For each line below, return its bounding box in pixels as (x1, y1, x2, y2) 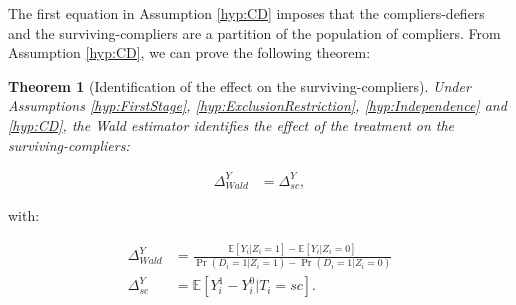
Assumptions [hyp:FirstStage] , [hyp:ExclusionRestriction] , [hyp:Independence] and (8, 95, 507, 116)
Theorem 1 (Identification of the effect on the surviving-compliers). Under (8, 75, 471, 96)
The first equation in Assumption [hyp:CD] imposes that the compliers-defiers (8, 3, 485, 23)
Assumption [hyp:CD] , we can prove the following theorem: (8, 42, 371, 63)
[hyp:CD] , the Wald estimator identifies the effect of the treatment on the (8, 114, 455, 135)
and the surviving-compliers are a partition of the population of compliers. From (8, 22, 501, 43)
